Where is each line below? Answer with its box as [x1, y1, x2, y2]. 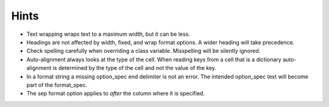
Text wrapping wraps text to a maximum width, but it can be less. [26, 30, 190, 38]
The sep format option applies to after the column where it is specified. [26, 90, 205, 97]
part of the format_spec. [26, 81, 88, 88]
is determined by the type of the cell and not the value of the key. [52, 64, 216, 72]
